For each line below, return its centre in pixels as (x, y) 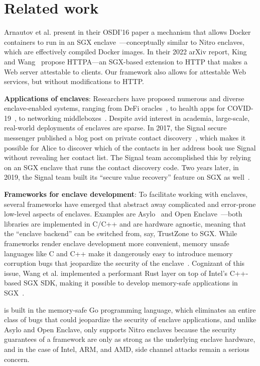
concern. (17, 359)
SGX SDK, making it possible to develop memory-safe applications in (131, 283)
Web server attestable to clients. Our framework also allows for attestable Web (125, 71)
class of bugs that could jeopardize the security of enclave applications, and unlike (130, 319)
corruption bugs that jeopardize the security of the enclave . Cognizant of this (124, 263)
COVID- (240, 108)
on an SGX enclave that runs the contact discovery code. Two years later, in (121, 167)
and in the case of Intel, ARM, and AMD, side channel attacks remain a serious (127, 349)
